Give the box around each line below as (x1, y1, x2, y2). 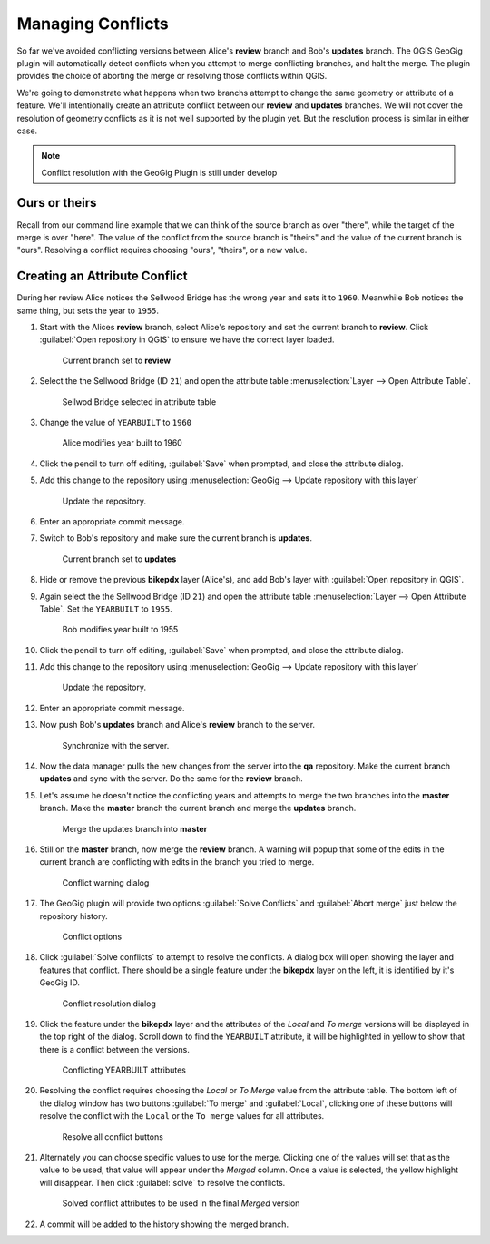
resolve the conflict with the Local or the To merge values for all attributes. (39, 1111, 325, 1122)
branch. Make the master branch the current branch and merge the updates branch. (39, 803, 357, 814)
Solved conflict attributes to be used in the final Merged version (62, 1198, 300, 1209)
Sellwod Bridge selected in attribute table (62, 396, 217, 407)
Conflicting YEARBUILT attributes (62, 1064, 186, 1075)
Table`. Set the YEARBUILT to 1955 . (39, 603, 172, 614)
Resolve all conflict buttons (62, 1131, 163, 1142)
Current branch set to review (62, 355, 171, 366)
